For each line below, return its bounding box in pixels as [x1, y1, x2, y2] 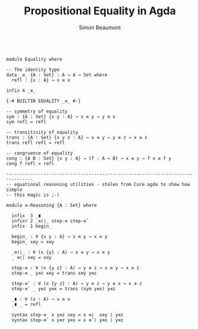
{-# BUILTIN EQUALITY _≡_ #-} [6, 98, 81, 104]
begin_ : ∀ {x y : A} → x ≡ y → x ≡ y [11, 234, 108, 240]
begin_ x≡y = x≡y [11, 238, 55, 245]
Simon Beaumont [78, 24, 121, 31]
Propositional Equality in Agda [23, 4, 177, 18]
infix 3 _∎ [11, 213, 42, 219]
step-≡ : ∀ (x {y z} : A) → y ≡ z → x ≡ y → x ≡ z [11, 265, 140, 271]
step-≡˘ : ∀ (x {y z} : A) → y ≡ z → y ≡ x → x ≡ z [11, 280, 143, 287]
